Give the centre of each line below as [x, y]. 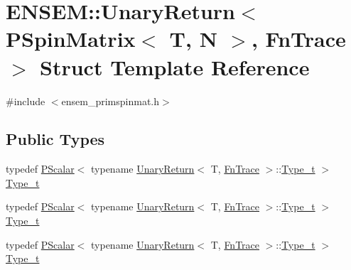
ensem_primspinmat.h [110, 101]
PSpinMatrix [71, 39]
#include [26, 101]
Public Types [55, 139]
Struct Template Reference [175, 66]
